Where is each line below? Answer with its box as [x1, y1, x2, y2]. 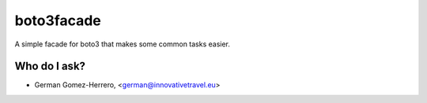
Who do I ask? [14, 60, 86, 73]
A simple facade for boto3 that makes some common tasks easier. [14, 39, 231, 49]
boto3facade [14, 12, 102, 29]
